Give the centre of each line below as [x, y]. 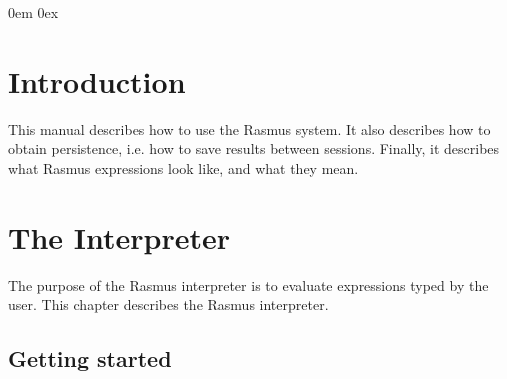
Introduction [97, 80]
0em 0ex [33, 12]
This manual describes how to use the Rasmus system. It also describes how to [249, 128]
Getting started [90, 358]
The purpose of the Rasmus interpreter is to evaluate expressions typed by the [248, 284]
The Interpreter [119, 236]
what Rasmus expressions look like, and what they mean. [183, 167]
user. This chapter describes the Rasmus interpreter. [168, 304]
